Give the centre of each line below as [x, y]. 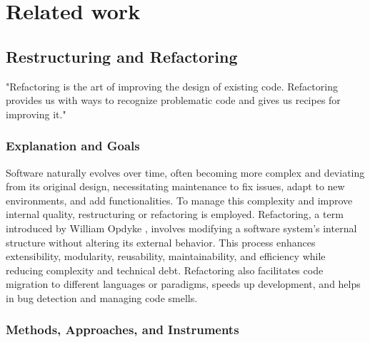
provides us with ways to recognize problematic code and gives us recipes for [173, 100]
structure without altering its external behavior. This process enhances [161, 242]
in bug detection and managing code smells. [102, 297]
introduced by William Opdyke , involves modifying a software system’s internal [181, 228]
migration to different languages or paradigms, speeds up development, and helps [183, 284]
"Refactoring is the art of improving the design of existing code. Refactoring [172, 86]
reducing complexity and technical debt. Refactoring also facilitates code [165, 270]
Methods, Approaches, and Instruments [122, 330]
